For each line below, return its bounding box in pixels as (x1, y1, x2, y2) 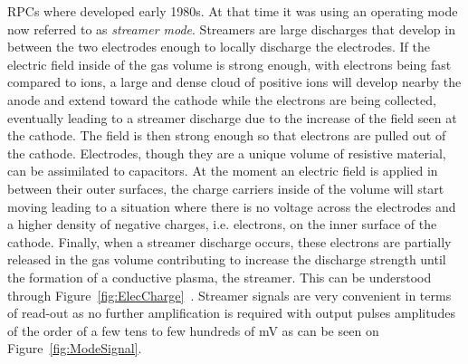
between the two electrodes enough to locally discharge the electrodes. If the (7, 37, 430, 56)
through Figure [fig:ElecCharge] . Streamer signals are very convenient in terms (7, 285, 452, 304)
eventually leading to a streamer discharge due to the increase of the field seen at (7, 108, 457, 127)
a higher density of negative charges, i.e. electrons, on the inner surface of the (7, 215, 437, 234)
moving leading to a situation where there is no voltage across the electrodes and (7, 196, 456, 216)
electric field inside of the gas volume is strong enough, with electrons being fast (7, 54, 452, 73)
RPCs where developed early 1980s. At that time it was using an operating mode (7, 2, 458, 20)
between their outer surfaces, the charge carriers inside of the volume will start (7, 178, 444, 197)
